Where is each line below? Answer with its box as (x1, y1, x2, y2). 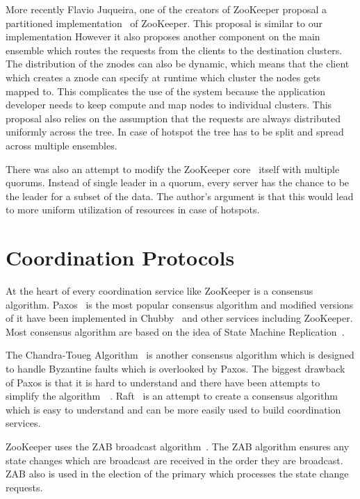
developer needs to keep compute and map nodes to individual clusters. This (6, 97, 332, 112)
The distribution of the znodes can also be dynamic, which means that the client (6, 56, 350, 71)
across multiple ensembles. (6, 138, 117, 152)
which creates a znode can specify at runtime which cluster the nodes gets (6, 69, 321, 84)
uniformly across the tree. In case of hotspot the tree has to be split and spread (6, 124, 344, 139)
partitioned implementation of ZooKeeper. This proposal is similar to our (6, 15, 322, 30)
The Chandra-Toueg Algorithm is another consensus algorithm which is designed (6, 347, 354, 362)
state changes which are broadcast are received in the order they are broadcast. (6, 452, 343, 467)
